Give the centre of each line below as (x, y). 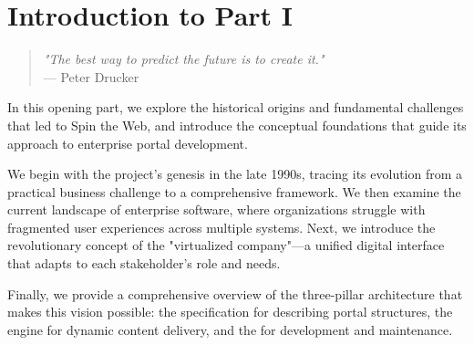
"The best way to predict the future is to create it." (184, 59)
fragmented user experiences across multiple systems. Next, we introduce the (222, 227)
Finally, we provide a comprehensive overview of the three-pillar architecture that (235, 293)
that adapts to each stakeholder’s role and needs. (144, 263)
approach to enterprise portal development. (128, 143)
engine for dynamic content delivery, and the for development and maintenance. (230, 329)
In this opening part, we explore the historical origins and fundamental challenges (236, 107)
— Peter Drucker (91, 76)
